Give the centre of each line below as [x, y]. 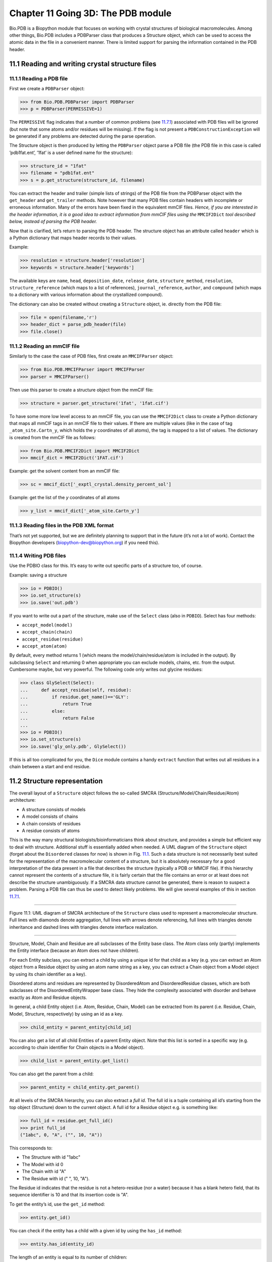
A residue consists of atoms [51, 831]
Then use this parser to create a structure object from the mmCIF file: [81, 390]
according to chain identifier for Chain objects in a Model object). [77, 1047]
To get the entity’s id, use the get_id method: [57, 1204]
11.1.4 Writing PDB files [38, 556]
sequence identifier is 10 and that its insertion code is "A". [69, 1195]
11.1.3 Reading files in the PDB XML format [62, 525]
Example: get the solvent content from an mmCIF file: [65, 471]
